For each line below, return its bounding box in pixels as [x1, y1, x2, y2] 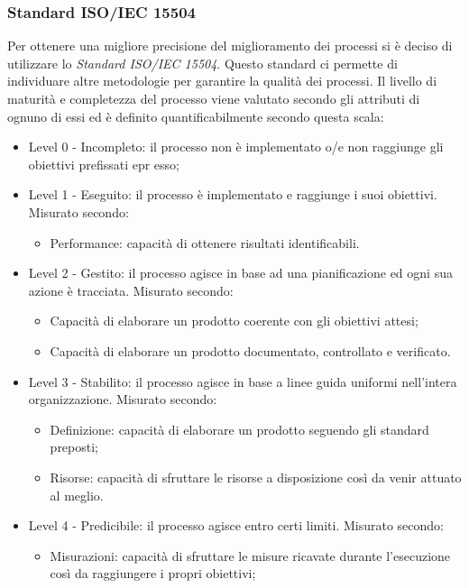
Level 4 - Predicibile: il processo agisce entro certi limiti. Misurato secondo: [28, 516, 445, 535]
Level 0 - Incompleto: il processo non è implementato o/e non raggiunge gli [28, 137, 444, 156]
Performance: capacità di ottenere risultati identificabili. [50, 233, 360, 252]
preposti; [50, 437, 99, 456]
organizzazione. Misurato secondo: [28, 390, 217, 409]
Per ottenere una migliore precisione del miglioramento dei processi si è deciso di [7, 36, 453, 55]
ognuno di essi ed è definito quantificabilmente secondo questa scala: [7, 106, 384, 125]
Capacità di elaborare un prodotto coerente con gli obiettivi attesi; [50, 311, 418, 330]
